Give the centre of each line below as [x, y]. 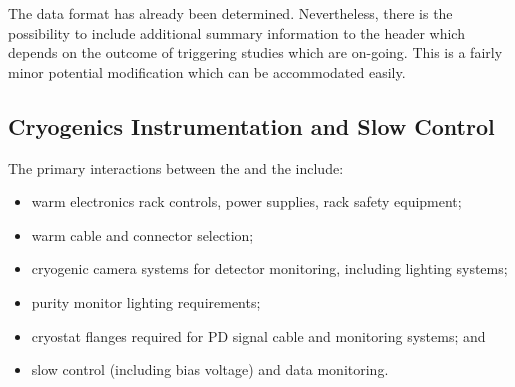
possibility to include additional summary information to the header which [236, 32]
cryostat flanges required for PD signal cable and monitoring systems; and [258, 335]
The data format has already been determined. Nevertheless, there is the [230, 13]
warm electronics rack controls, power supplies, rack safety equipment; [246, 201]
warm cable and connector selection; [142, 234]
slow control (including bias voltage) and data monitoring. [210, 369]
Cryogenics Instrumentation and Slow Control [251, 125]
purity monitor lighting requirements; [146, 301]
